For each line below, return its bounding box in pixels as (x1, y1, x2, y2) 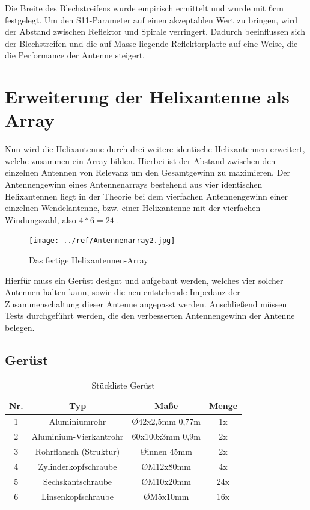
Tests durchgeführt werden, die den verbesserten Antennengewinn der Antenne (5, 309, 295, 322)
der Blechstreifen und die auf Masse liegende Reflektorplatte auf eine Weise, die (5, 37, 298, 49)
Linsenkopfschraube (41, 490, 114, 502)
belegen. (5, 321, 35, 334)
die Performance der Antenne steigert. (5, 49, 145, 61)
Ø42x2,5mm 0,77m (132, 415, 201, 428)
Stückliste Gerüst (91, 378, 155, 391)
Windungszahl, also (5, 213, 76, 226)
